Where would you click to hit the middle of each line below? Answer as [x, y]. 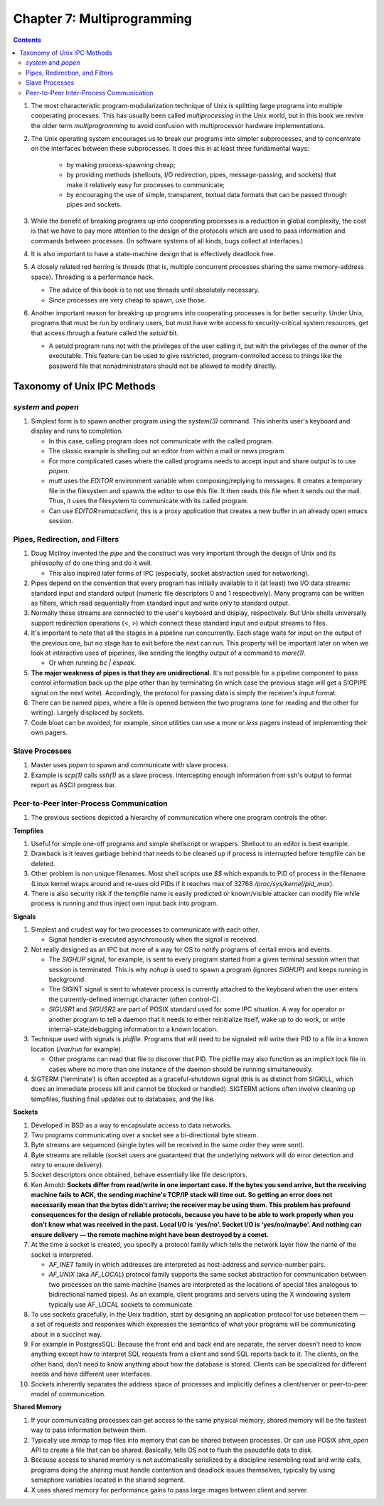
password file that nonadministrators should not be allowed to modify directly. [163, 366]
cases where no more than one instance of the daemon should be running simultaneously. [181, 1069]
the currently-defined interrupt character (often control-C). [135, 999]
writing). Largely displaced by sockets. [88, 712]
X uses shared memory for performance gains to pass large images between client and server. [170, 1490]
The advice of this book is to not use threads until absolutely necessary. [154, 290]
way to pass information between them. [89, 1430]
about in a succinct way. [66, 1334]
